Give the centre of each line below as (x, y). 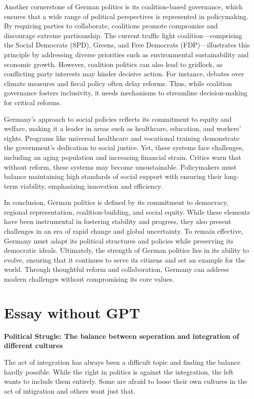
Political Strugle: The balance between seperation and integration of (122, 336)
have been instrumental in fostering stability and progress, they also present (118, 221)
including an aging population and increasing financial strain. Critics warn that (123, 157)
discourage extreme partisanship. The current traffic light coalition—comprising (123, 35)
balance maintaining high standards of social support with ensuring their (113, 176)
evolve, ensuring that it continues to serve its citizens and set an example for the (125, 259)
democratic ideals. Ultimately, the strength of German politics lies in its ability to (127, 250)
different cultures (33, 345)
